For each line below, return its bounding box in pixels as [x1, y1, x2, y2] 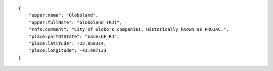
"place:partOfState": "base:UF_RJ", [28, 33, 120, 39]
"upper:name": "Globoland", [28, 13, 99, 18]
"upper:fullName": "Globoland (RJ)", [28, 19, 122, 25]
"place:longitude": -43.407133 [28, 48, 107, 53]
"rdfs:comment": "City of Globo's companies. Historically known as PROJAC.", [28, 27, 229, 32]
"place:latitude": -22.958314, [28, 40, 107, 46]
